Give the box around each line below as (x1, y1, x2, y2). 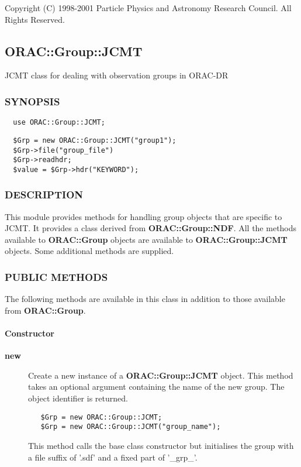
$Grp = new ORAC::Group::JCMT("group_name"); (40, 423, 221, 431)
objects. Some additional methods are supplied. (5, 245, 174, 257)
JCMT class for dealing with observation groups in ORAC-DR (5, 69, 229, 81)
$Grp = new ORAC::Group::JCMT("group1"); (13, 136, 177, 145)
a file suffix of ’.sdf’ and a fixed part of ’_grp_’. (28, 451, 198, 463)
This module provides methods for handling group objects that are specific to (5, 210, 282, 222)
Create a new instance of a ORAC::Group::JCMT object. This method (28, 369, 293, 381)
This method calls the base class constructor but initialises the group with (28, 439, 294, 451)
